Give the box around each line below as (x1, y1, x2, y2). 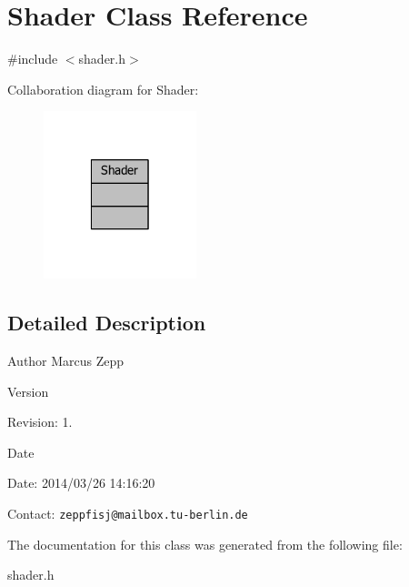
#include (7, 49, 58, 68)
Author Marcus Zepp (7, 351, 125, 370)
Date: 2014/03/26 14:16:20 (7, 473, 155, 492)
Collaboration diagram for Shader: (7, 79, 199, 98)
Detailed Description (7, 309, 206, 337)
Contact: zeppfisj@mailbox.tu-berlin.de (7, 504, 248, 523)
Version (7, 381, 49, 400)
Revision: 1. (7, 412, 73, 431)
